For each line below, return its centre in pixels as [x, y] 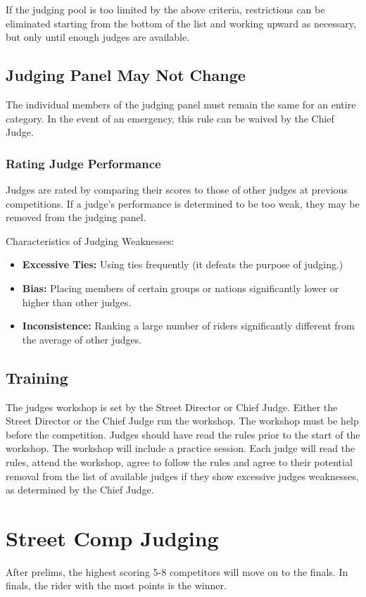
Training [37, 377]
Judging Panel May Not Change [126, 75]
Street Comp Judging [112, 538]
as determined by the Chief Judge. [80, 490]
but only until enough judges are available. [98, 37]
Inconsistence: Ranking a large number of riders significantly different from [188, 326]
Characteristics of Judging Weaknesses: [90, 240]
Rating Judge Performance [83, 163]
